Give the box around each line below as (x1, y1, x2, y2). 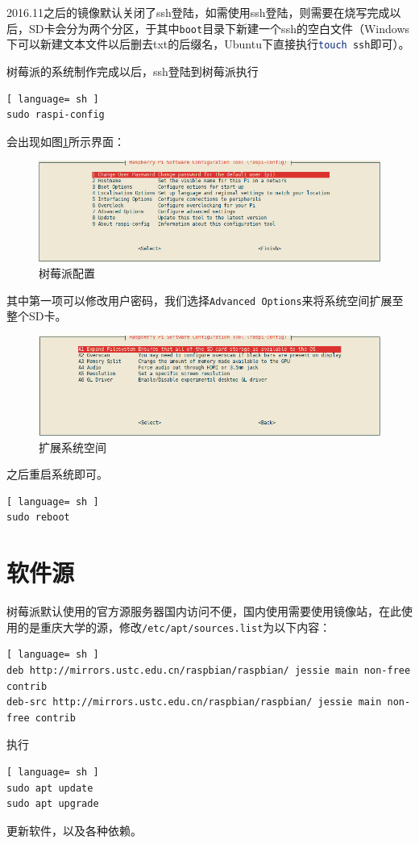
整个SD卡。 (6, 307, 67, 324)
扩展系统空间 (39, 438, 106, 455)
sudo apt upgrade (6, 798, 99, 810)
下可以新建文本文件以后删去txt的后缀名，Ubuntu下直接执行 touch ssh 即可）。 (6, 36, 410, 52)
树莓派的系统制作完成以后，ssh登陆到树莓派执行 (6, 62, 259, 79)
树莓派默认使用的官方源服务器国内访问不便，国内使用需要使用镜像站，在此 (6, 603, 401, 620)
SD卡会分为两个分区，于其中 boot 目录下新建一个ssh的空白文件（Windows (28, 19, 410, 36)
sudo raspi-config (6, 109, 105, 121)
